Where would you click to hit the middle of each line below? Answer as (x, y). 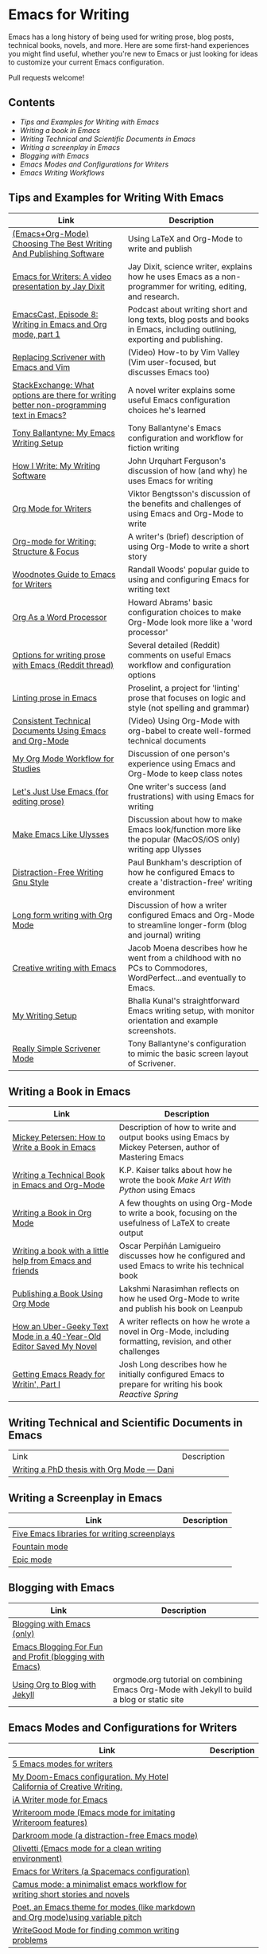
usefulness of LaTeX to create (174, 1223)
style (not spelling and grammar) (189, 708)
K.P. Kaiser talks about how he (176, 1171)
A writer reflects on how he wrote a (184, 1322)
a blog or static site (148, 1699)
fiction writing (153, 448)
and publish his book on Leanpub (181, 1309)
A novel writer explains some (182, 390)
